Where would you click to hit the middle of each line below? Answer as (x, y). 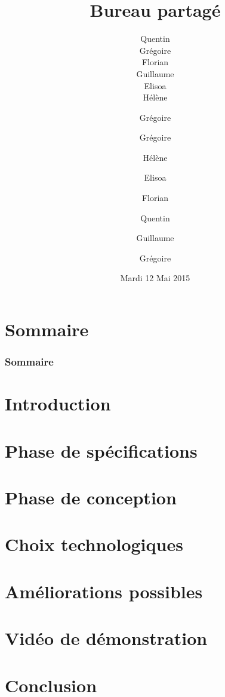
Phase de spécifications (101, 450)
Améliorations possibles (104, 591)
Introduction (58, 404)
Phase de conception (91, 497)
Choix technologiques (94, 544)
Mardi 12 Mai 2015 (155, 278)
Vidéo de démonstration (106, 638)
